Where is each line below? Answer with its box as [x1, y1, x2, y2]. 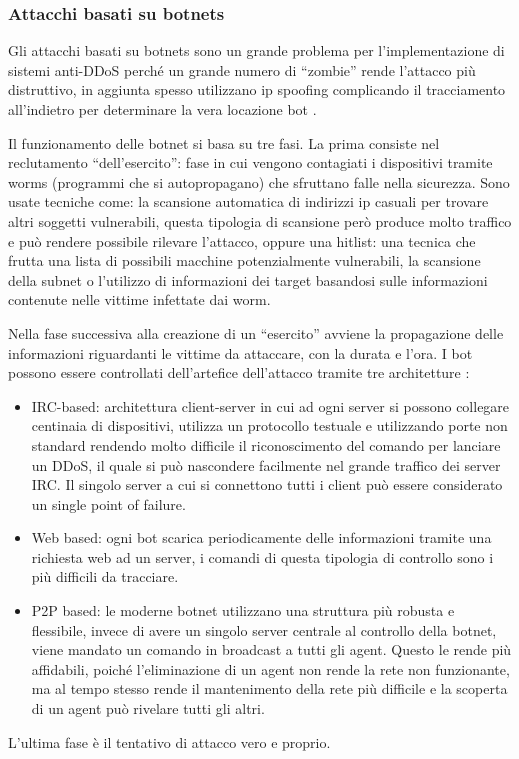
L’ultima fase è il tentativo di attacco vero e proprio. [8, 731, 331, 752]
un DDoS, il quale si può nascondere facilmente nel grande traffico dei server [31, 454, 501, 475]
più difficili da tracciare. [31, 566, 179, 587]
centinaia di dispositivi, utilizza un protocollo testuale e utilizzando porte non [31, 415, 508, 436]
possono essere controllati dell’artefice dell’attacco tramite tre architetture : [8, 362, 470, 383]
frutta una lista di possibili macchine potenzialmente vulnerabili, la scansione [8, 250, 481, 271]
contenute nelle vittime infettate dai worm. [8, 289, 271, 310]
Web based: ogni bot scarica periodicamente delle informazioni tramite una [31, 527, 492, 548]
